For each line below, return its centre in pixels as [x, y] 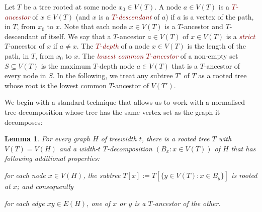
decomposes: [24, 122]
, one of [99, 203]
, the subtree [102, 175]
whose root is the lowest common [56, 85]
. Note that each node [93, 26]
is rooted [244, 175]
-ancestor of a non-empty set [194, 55]
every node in [25, 75]
